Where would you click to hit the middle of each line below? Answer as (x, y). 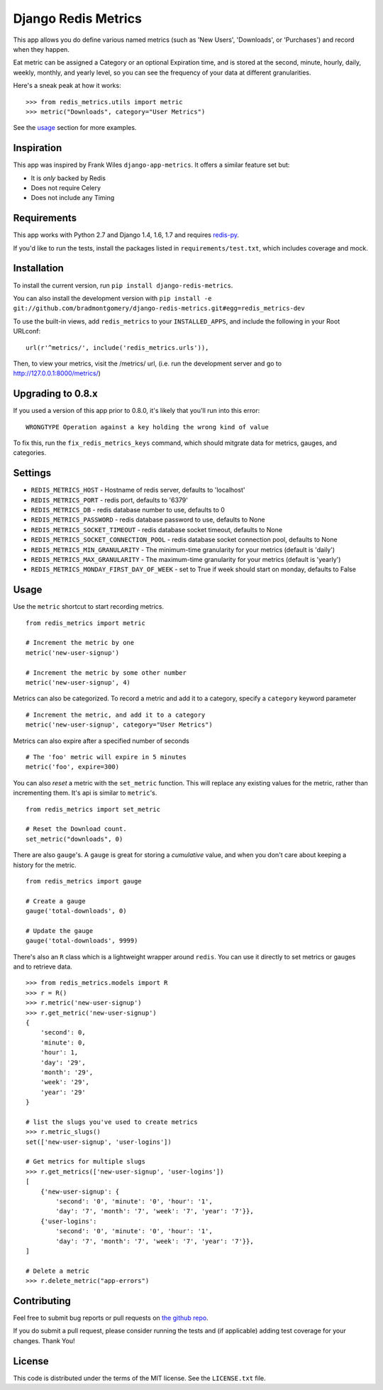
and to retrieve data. (43, 967)
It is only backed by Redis (68, 178)
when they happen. (41, 49)
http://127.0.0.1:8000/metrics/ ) (57, 373)
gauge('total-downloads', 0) (76, 911)
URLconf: (27, 331)
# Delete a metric (58, 1271)
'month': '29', (67, 1072)
